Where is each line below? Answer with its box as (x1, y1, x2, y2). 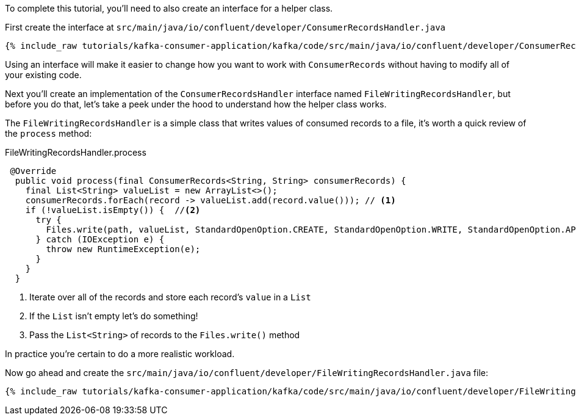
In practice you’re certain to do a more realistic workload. (5, 349, 235, 359)
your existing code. (5, 70, 82, 80)
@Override (10, 166, 57, 176)
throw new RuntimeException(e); (46, 244, 201, 254)
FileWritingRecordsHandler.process (5, 147, 146, 157)
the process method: (5, 128, 92, 139)
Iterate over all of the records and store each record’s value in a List (29, 292, 311, 302)
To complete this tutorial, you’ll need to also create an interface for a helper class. (5, 3, 333, 13)
